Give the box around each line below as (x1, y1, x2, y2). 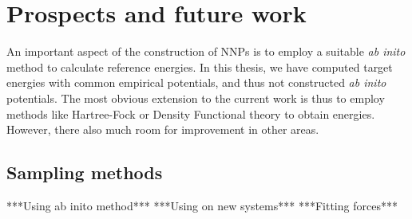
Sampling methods (6, 160, 163, 185)
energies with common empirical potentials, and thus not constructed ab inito (6, 74, 386, 91)
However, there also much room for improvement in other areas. (6, 121, 319, 138)
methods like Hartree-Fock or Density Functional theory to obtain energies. (6, 105, 375, 122)
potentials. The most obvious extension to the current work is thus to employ (6, 89, 385, 106)
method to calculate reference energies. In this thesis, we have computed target (6, 58, 393, 75)
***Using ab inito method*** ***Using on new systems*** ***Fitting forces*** (6, 197, 398, 213)
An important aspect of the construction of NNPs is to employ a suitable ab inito (6, 43, 406, 60)
